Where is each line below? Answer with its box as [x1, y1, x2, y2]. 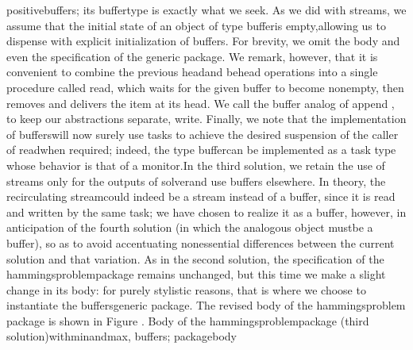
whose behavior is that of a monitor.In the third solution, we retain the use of [6, 156, 385, 173]
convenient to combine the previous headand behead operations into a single [6, 63, 378, 80]
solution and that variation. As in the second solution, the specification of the [6, 250, 384, 267]
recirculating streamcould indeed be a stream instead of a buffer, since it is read [6, 188, 396, 205]
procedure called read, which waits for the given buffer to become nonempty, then [6, 79, 404, 95]
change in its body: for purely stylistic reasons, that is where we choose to [6, 281, 366, 298]
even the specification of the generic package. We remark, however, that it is [6, 48, 378, 64]
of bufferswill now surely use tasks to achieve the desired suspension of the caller [6, 125, 399, 142]
